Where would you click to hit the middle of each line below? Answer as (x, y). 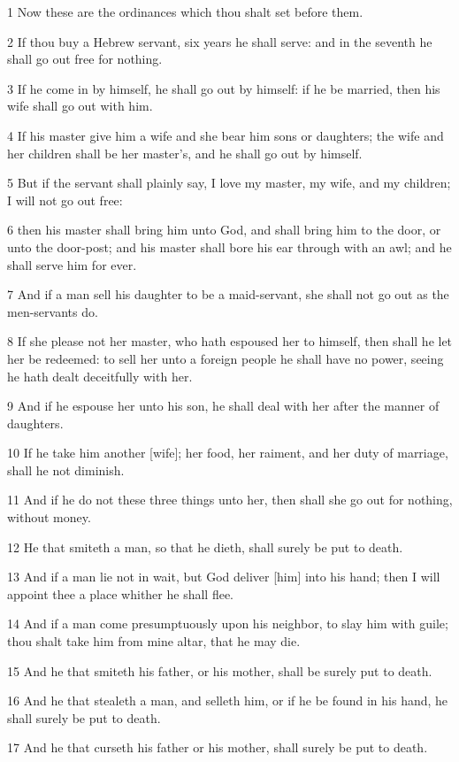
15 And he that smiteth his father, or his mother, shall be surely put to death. (220, 670)
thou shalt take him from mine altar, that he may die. (154, 641)
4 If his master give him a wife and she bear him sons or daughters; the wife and (226, 135)
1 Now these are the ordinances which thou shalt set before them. (185, 12)
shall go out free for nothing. (85, 59)
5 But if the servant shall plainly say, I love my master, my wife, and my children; (229, 183)
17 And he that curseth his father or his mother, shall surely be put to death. (218, 747)
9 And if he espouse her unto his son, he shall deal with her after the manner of (223, 406)
